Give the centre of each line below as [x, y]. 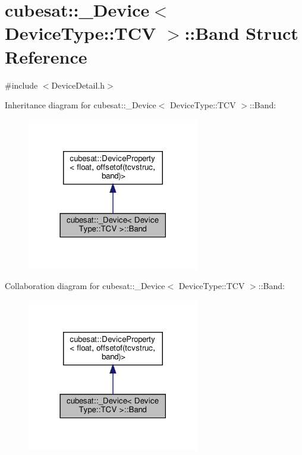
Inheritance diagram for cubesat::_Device [81, 105]
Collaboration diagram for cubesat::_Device [85, 286]
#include [21, 85]
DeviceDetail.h [78, 85]
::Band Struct [241, 33]
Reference [46, 56]
